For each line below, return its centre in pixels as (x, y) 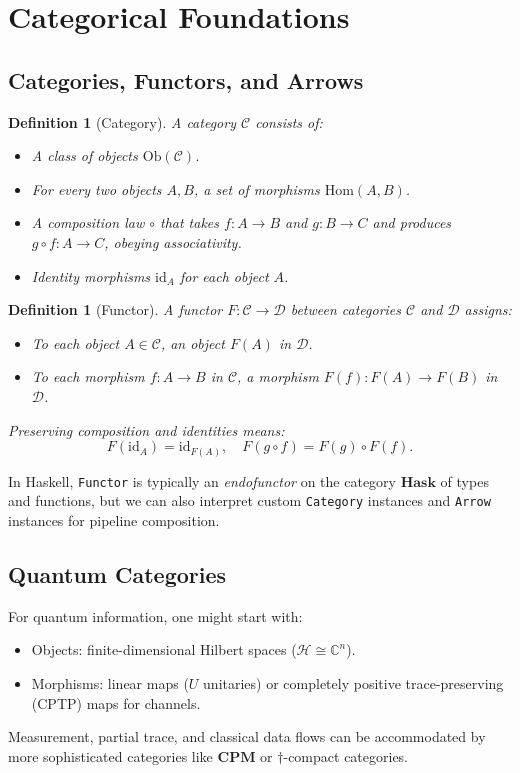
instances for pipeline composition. (114, 519)
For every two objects (96, 188)
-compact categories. (346, 755)
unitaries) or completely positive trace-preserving (353, 682)
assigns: (488, 309)
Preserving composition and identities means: (146, 429)
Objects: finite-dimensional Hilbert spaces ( (164, 649)
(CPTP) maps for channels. (116, 702)
